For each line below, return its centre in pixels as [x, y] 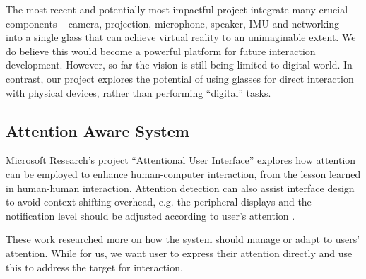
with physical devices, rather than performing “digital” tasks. [138, 92]
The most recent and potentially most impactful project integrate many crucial [177, 9]
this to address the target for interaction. [94, 267]
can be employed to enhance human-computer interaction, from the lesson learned [183, 173]
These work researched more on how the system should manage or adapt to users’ [183, 239]
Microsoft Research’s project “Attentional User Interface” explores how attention [181, 160]
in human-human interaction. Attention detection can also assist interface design [180, 188]
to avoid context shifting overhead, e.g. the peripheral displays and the [159, 202]
